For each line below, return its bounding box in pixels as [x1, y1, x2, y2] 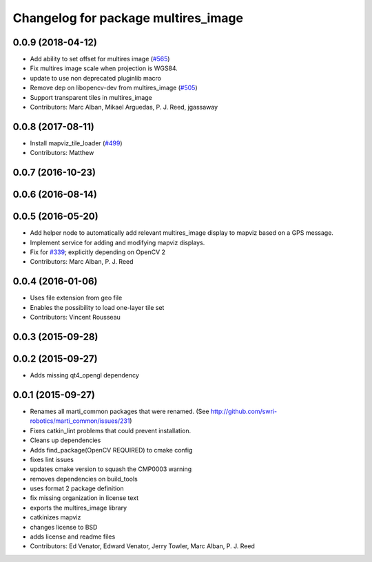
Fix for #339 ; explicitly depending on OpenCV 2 [30, 248, 165, 256]
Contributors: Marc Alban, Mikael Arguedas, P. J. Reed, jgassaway [30, 103, 218, 112]
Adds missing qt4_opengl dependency [30, 371, 139, 379]
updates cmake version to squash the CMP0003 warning [30, 465, 192, 473]
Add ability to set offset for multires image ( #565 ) [30, 55, 170, 63]
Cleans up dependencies [30, 436, 101, 444]
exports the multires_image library [30, 503, 127, 512]
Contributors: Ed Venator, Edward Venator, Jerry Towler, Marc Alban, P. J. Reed [30, 542, 255, 550]
